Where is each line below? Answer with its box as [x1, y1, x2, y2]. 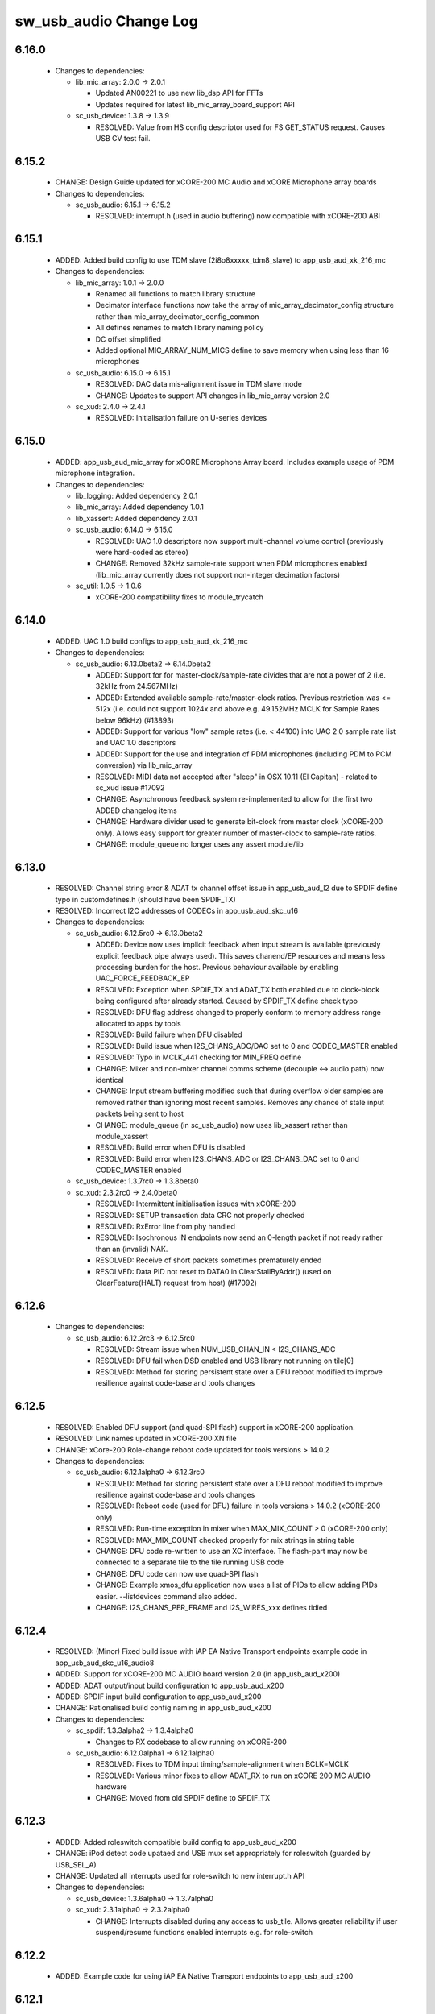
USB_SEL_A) [55, 1859, 97, 1869]
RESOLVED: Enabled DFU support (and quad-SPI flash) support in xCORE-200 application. [55, 1422, 355, 1432]
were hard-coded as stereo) [95, 547, 189, 557]
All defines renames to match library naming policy [95, 323, 264, 333]
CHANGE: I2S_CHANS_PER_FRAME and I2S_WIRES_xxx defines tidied [95, 1602, 328, 1612]
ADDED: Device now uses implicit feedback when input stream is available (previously [95, 939, 381, 950]
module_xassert [95, 1131, 148, 1141]
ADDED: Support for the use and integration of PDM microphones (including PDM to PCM [95, 749, 392, 759]
